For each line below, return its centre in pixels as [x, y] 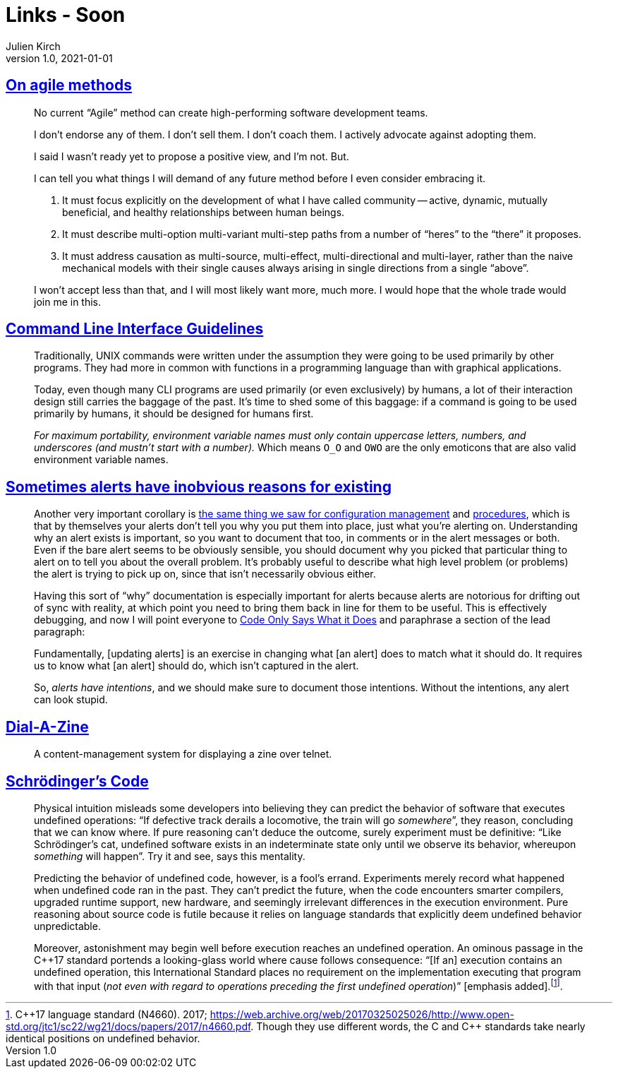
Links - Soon [66, 15]
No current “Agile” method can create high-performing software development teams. [231, 112]
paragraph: [60, 632]
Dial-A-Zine [47, 727]
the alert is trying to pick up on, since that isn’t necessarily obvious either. [205, 574]
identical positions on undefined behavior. [103, 1038]
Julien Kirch [33, 46]
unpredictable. [67, 926]
